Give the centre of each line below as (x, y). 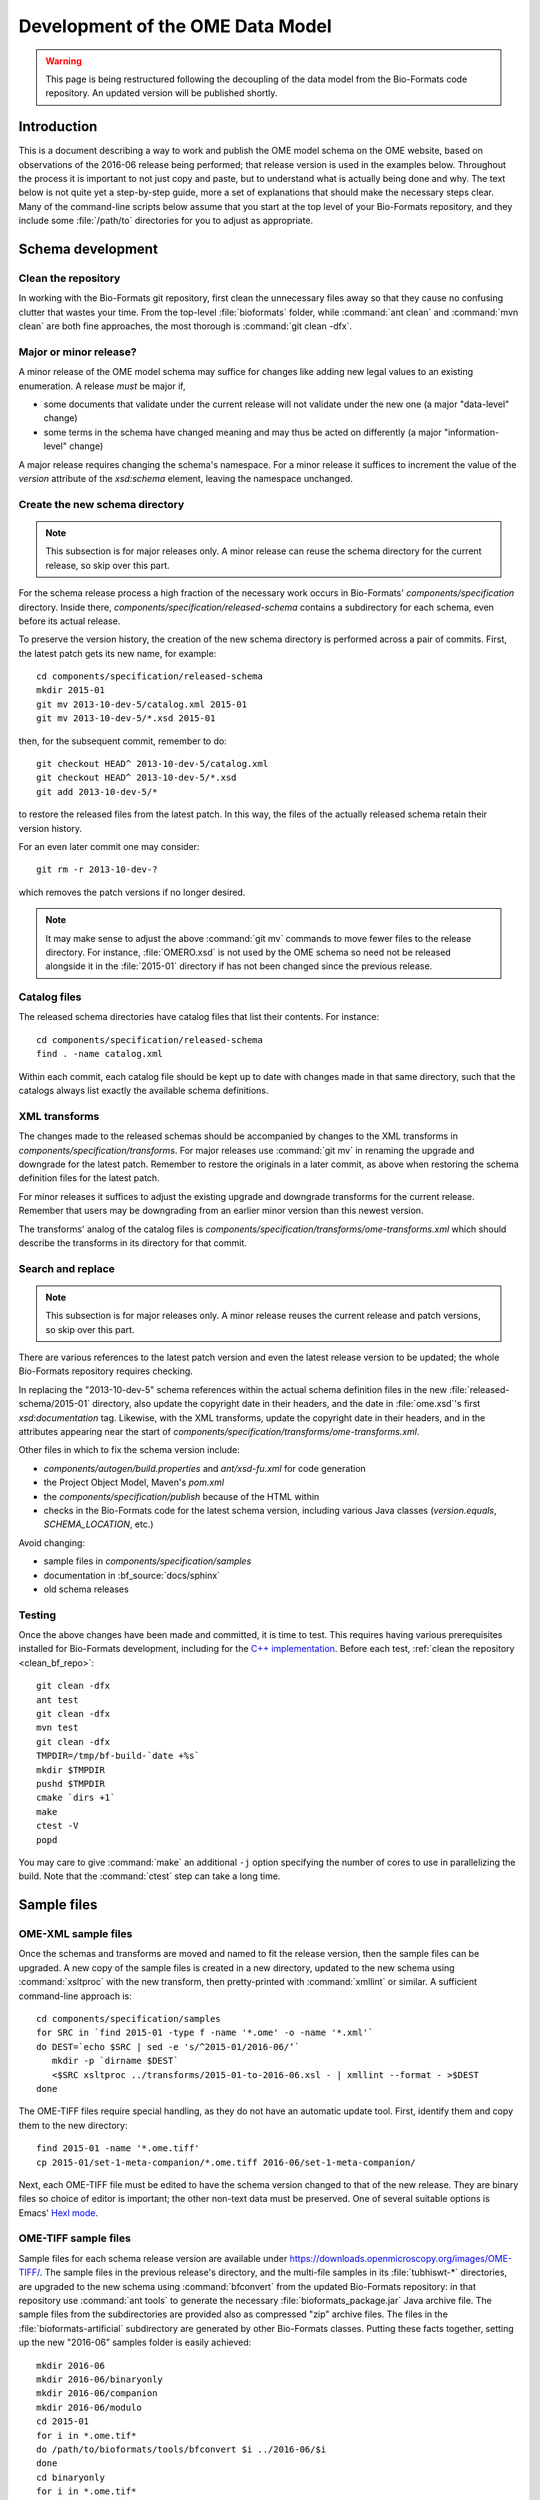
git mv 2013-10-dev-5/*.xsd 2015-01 (126, 718)
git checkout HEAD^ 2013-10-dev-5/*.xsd (136, 778)
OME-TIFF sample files (75, 2238)
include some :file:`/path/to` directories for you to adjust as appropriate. (166, 221)
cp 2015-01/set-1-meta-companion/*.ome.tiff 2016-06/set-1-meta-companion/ (226, 2162)
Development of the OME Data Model (175, 26)
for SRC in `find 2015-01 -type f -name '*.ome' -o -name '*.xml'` (205, 2033)
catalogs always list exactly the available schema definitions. (143, 1091)
